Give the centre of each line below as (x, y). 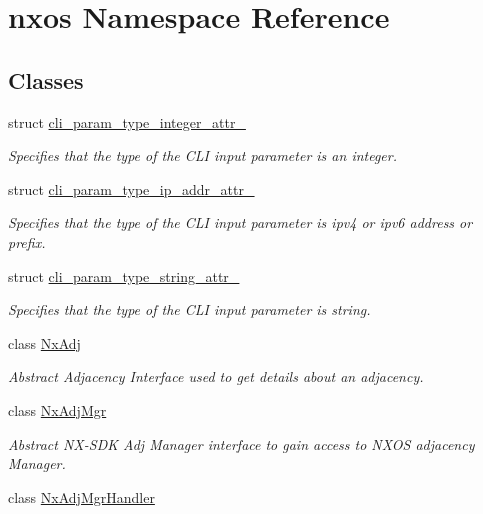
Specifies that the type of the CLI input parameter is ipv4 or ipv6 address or (240, 222)
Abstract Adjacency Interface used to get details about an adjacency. (216, 376)
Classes (46, 79)
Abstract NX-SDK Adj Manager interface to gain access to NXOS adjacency (241, 443)
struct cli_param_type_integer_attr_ (127, 121)
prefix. (27, 241)
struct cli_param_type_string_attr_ (124, 275)
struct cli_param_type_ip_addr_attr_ (131, 188)
